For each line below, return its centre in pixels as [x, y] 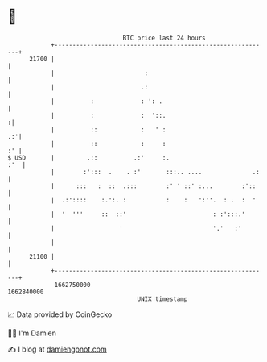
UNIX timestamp [162, 299]
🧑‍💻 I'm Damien [32, 333]
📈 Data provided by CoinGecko [60, 314]
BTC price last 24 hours [164, 38]
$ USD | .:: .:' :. [89, 158]
